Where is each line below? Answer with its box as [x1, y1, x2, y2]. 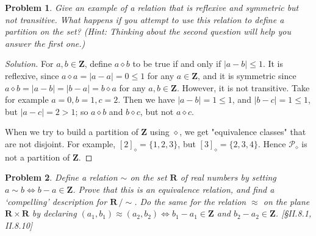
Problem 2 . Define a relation [5, 171, 118, 184]
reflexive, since [5, 69, 59, 82]
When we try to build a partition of [5, 125, 138, 138]
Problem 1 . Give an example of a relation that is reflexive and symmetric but [5, 1, 299, 13]
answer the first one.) [5, 36, 85, 49]
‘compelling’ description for [5, 195, 107, 207]
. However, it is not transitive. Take [176, 81, 310, 94]
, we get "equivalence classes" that [179, 125, 306, 138]
